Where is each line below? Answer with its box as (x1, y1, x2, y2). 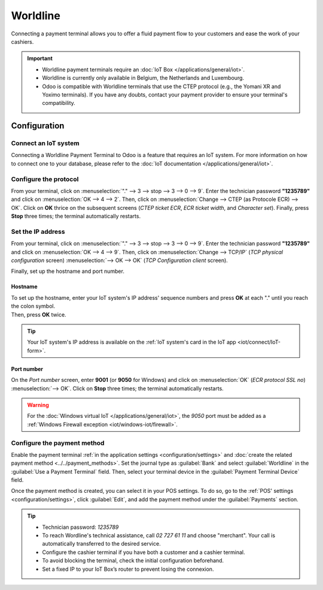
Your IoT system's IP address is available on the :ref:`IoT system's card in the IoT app (27, 339, 236, 346)
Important (27, 55, 53, 62)
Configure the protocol (11, 174, 79, 183)
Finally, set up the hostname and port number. (11, 267, 125, 275)
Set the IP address (11, 227, 65, 236)
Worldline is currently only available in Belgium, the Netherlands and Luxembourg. (42, 74, 245, 82)
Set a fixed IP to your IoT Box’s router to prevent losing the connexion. (42, 565, 214, 573)
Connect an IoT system (11, 139, 80, 147)
